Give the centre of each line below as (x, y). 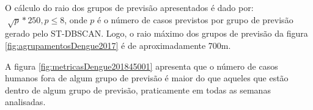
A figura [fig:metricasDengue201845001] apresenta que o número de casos (142, 66)
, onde (76, 19)
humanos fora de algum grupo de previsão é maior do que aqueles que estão (147, 78)
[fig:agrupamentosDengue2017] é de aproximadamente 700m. (118, 45)
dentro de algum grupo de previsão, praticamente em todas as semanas (138, 90)
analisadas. (25, 102)
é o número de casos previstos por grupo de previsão (195, 19)
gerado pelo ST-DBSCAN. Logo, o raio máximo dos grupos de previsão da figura (156, 33)
